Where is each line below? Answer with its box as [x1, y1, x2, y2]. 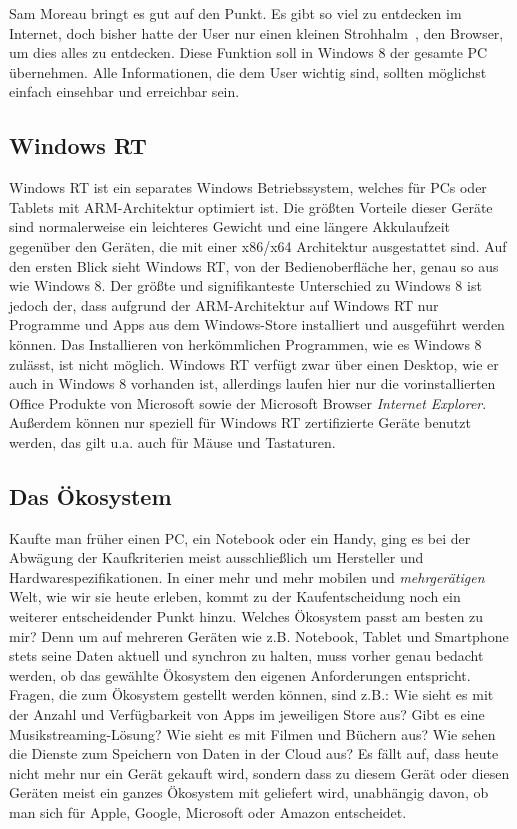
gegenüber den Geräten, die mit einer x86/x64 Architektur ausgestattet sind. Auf [9, 235, 507, 256]
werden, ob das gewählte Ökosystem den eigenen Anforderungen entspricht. [9, 664, 471, 685]
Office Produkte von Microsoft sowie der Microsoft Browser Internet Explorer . [9, 392, 487, 413]
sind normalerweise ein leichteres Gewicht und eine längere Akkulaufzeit [9, 216, 451, 237]
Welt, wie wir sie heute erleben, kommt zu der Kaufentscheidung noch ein [9, 586, 461, 607]
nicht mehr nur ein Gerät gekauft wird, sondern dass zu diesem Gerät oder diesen [9, 762, 510, 783]
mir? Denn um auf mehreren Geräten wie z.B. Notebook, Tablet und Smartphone [9, 625, 509, 646]
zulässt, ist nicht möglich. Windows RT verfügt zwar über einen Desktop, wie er [9, 353, 499, 374]
